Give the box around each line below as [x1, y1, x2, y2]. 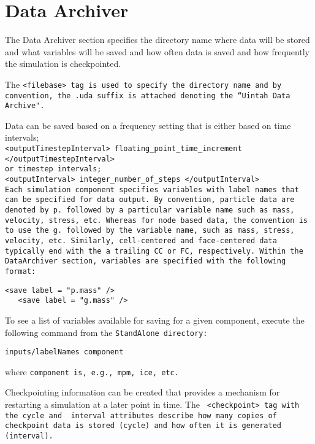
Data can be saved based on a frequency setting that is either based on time [5, 119, 291, 131]
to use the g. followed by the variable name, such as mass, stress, [5, 226, 295, 235]
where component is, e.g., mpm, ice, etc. [5, 365, 179, 378]
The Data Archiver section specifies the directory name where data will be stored [5, 33, 310, 46]
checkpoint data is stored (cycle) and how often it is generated [5, 421, 282, 430]
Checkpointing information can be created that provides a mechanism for [5, 386, 280, 399]
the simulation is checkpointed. [5, 57, 121, 70]
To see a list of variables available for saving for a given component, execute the [5, 313, 305, 326]
